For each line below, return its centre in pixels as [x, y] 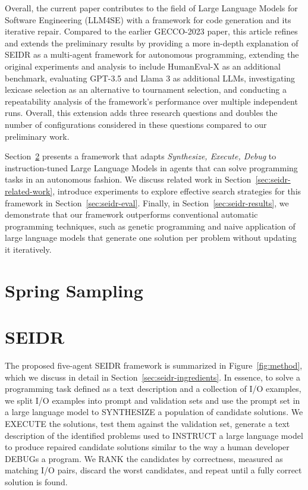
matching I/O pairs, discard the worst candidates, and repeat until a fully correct [153, 470]
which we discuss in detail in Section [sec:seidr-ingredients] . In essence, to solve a [153, 377]
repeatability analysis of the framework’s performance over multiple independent [151, 101]
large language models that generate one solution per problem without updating [151, 238]
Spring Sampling [74, 290]
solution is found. [36, 481]
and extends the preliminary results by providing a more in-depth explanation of [152, 43]
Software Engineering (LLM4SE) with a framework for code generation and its [148, 19]
